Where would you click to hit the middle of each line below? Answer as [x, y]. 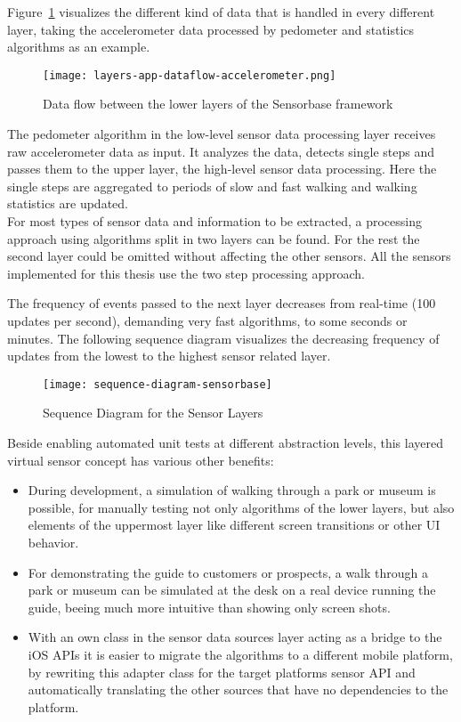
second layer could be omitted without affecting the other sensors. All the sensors [229, 256]
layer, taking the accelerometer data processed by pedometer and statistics [211, 29]
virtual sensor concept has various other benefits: [141, 460]
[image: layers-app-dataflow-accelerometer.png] [190, 75]
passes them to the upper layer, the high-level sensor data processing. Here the [222, 169]
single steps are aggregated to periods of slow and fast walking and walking [212, 186]
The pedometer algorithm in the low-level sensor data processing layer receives [222, 134]
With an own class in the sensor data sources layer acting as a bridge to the [235, 637]
